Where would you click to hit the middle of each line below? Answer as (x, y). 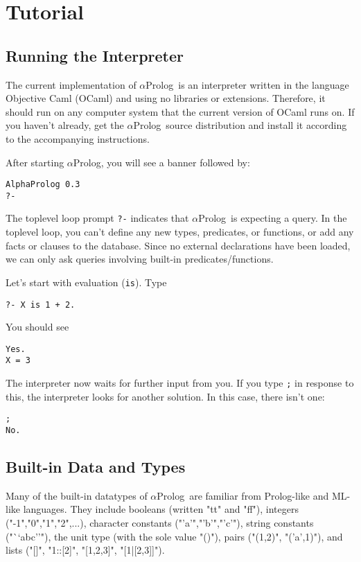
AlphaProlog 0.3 (43, 185)
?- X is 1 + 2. (41, 305)
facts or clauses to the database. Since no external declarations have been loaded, (178, 245)
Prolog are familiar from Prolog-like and (243, 495)
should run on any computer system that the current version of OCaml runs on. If (180, 111)
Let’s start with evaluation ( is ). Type (86, 282)
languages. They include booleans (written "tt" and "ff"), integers (161, 509)
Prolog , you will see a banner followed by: (161, 162)
